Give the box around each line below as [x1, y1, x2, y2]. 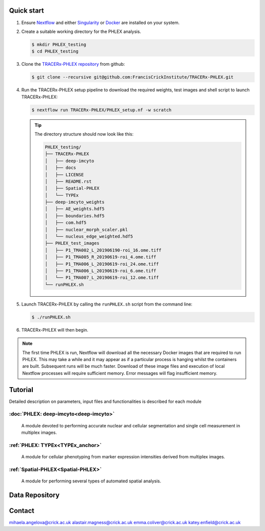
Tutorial [9, 386, 34, 394]
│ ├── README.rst [45, 178, 92, 184]
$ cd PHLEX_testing [31, 49, 79, 54]
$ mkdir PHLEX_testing [31, 42, 86, 47]
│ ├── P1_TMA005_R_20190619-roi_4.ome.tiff [45, 254, 157, 260]
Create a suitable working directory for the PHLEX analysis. [21, 28, 141, 34]
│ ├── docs [45, 165, 76, 170]
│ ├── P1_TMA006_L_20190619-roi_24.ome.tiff [45, 261, 159, 267]
